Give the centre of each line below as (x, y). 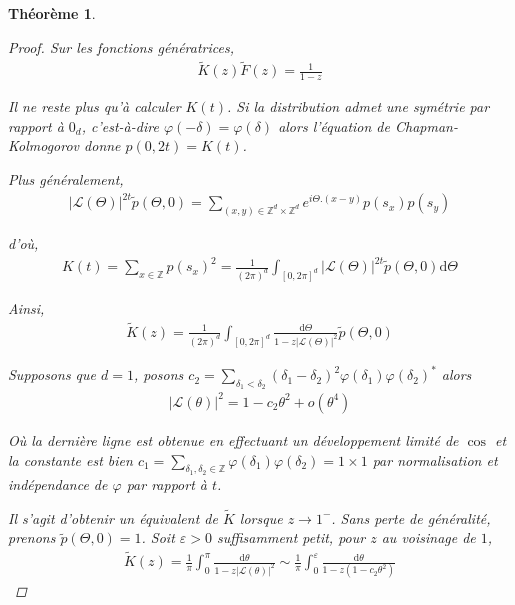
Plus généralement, (66, 179)
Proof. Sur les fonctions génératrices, (121, 46)
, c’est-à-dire (120, 125)
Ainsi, (26, 308)
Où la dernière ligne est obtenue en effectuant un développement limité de (233, 439)
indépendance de (58, 483)
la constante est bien (70, 459)
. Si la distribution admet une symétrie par (358, 106)
